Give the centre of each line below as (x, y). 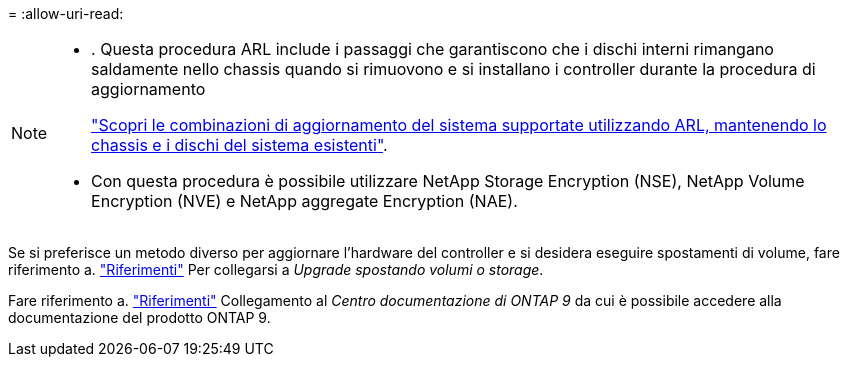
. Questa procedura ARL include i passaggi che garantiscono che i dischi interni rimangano (432, 49)
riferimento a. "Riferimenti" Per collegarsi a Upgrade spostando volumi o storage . (276, 269)
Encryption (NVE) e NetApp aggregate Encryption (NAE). (304, 201)
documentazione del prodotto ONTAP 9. (139, 317)
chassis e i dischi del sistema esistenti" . (239, 145)
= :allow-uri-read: (66, 13)
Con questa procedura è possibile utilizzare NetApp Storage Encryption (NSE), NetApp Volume (448, 181)
